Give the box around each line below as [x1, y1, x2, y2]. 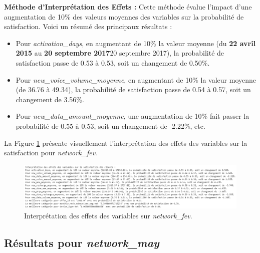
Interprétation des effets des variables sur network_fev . [24, 210, 192, 220]
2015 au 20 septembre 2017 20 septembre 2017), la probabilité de [16, 48, 224, 58]
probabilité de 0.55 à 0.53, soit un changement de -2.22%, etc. [16, 120, 205, 131]
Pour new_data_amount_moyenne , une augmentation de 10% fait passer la [16, 111, 249, 121]
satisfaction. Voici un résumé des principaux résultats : [4, 21, 172, 32]
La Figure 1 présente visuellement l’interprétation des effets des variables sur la [4, 137, 247, 148]
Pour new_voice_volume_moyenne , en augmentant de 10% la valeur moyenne [16, 74, 256, 85]
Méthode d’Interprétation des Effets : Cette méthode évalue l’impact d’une [4, 2, 252, 12]
